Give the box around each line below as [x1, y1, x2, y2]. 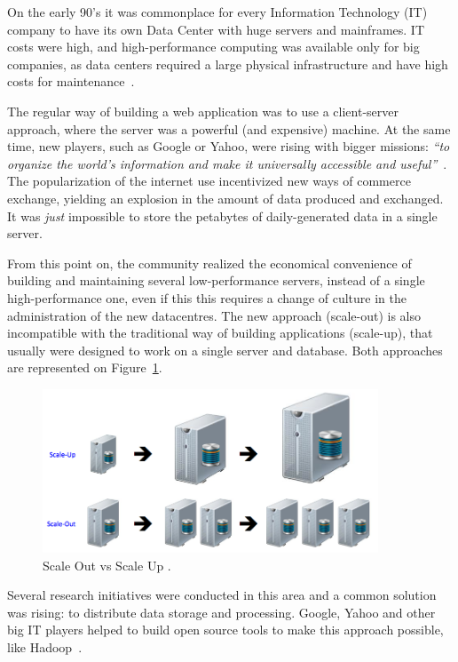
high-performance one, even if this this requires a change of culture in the [7, 288, 407, 307]
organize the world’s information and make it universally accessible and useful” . [7, 154, 447, 172]
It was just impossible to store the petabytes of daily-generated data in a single [7, 206, 438, 225]
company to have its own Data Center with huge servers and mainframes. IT [7, 20, 424, 38]
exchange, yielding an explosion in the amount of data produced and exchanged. [7, 188, 444, 207]
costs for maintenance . [7, 72, 135, 91]
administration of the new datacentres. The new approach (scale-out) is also [7, 306, 421, 324]
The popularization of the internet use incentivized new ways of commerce [7, 171, 411, 190]
